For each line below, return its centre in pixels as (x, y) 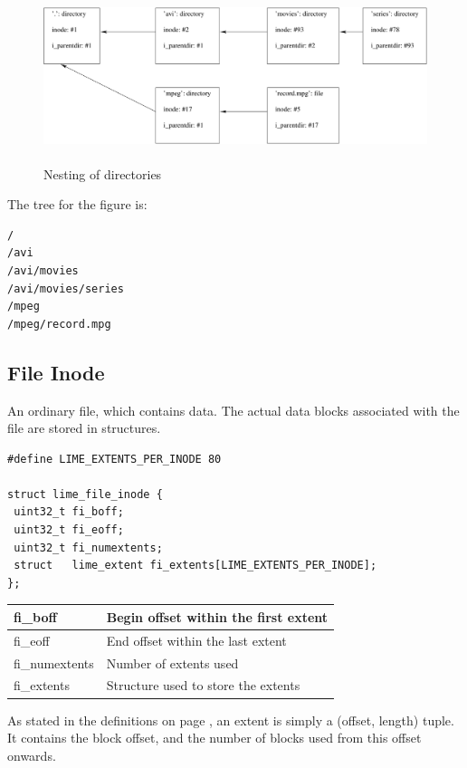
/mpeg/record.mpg (59, 324)
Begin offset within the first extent (217, 616)
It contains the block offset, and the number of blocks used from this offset (214, 738)
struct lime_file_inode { (85, 494)
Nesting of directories (103, 173)
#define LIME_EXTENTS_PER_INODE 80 (114, 459)
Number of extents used (172, 662)
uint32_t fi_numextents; (88, 547)
